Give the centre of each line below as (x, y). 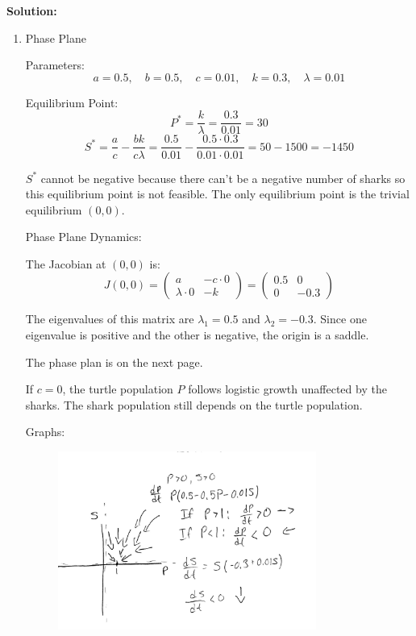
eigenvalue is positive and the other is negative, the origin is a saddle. (197, 335)
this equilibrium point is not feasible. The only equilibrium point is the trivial (217, 194)
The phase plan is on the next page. (114, 362)
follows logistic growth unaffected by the (287, 389)
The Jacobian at (66, 263)
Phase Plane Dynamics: (83, 237)
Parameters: (55, 65)
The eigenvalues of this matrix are (110, 319)
